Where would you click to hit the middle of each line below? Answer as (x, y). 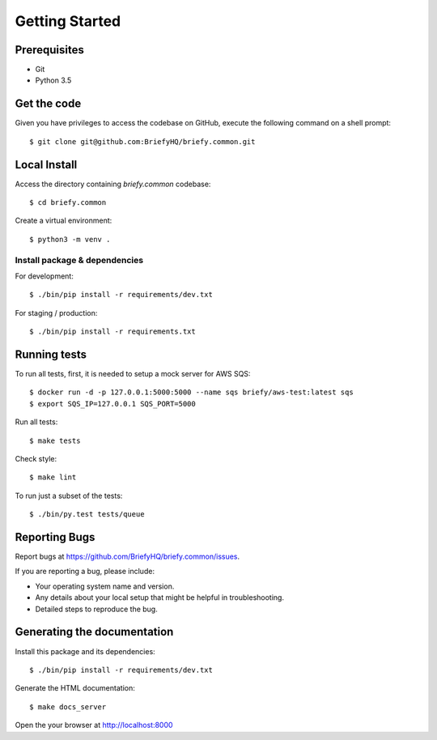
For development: (45, 276)
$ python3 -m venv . (70, 239)
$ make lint (53, 477)
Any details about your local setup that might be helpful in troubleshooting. (160, 598)
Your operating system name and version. (105, 586)
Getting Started (68, 21)
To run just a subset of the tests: (69, 495)
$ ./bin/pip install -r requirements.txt (112, 332)
